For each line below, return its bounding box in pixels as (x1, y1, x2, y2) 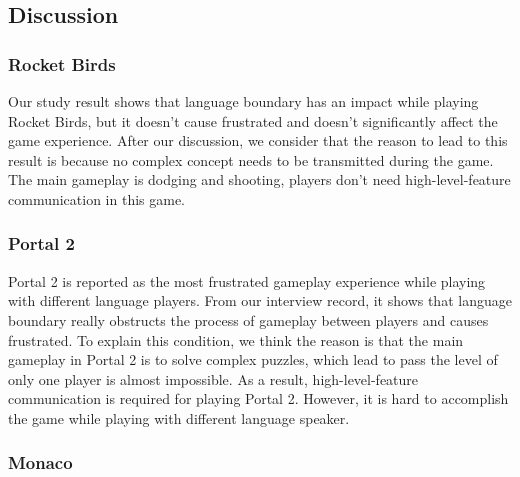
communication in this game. (8, 188, 186, 209)
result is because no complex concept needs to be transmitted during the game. (8, 149, 494, 170)
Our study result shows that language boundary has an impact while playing (8, 91, 479, 111)
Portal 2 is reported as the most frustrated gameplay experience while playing (8, 270, 486, 291)
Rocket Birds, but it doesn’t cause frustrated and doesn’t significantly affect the (8, 110, 498, 131)
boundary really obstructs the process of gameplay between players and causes (8, 309, 489, 330)
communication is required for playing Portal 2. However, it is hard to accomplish (8, 388, 509, 409)
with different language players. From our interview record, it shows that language (8, 290, 512, 311)
